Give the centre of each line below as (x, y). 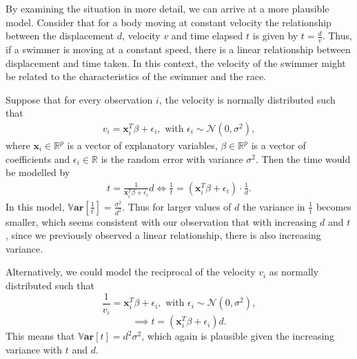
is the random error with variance (172, 158)
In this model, (35, 206)
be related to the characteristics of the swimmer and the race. (136, 76)
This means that (40, 336)
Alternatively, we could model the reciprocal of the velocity (131, 272)
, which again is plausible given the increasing (238, 336)
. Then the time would (303, 158)
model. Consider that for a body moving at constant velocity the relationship (169, 22)
